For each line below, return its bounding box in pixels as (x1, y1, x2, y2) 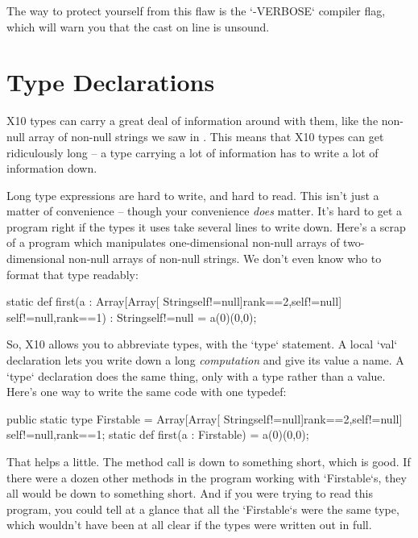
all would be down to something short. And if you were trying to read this (6, 485, 374, 502)
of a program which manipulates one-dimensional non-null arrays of (6, 234, 340, 251)
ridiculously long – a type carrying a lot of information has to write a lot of (6, 144, 379, 161)
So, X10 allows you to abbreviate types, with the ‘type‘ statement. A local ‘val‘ (6, 336, 398, 352)
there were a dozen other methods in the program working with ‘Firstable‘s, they (6, 469, 407, 486)
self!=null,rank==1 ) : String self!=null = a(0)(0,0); (6, 308, 257, 325)
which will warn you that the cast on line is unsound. (6, 18, 270, 35)
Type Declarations (6, 65, 215, 98)
